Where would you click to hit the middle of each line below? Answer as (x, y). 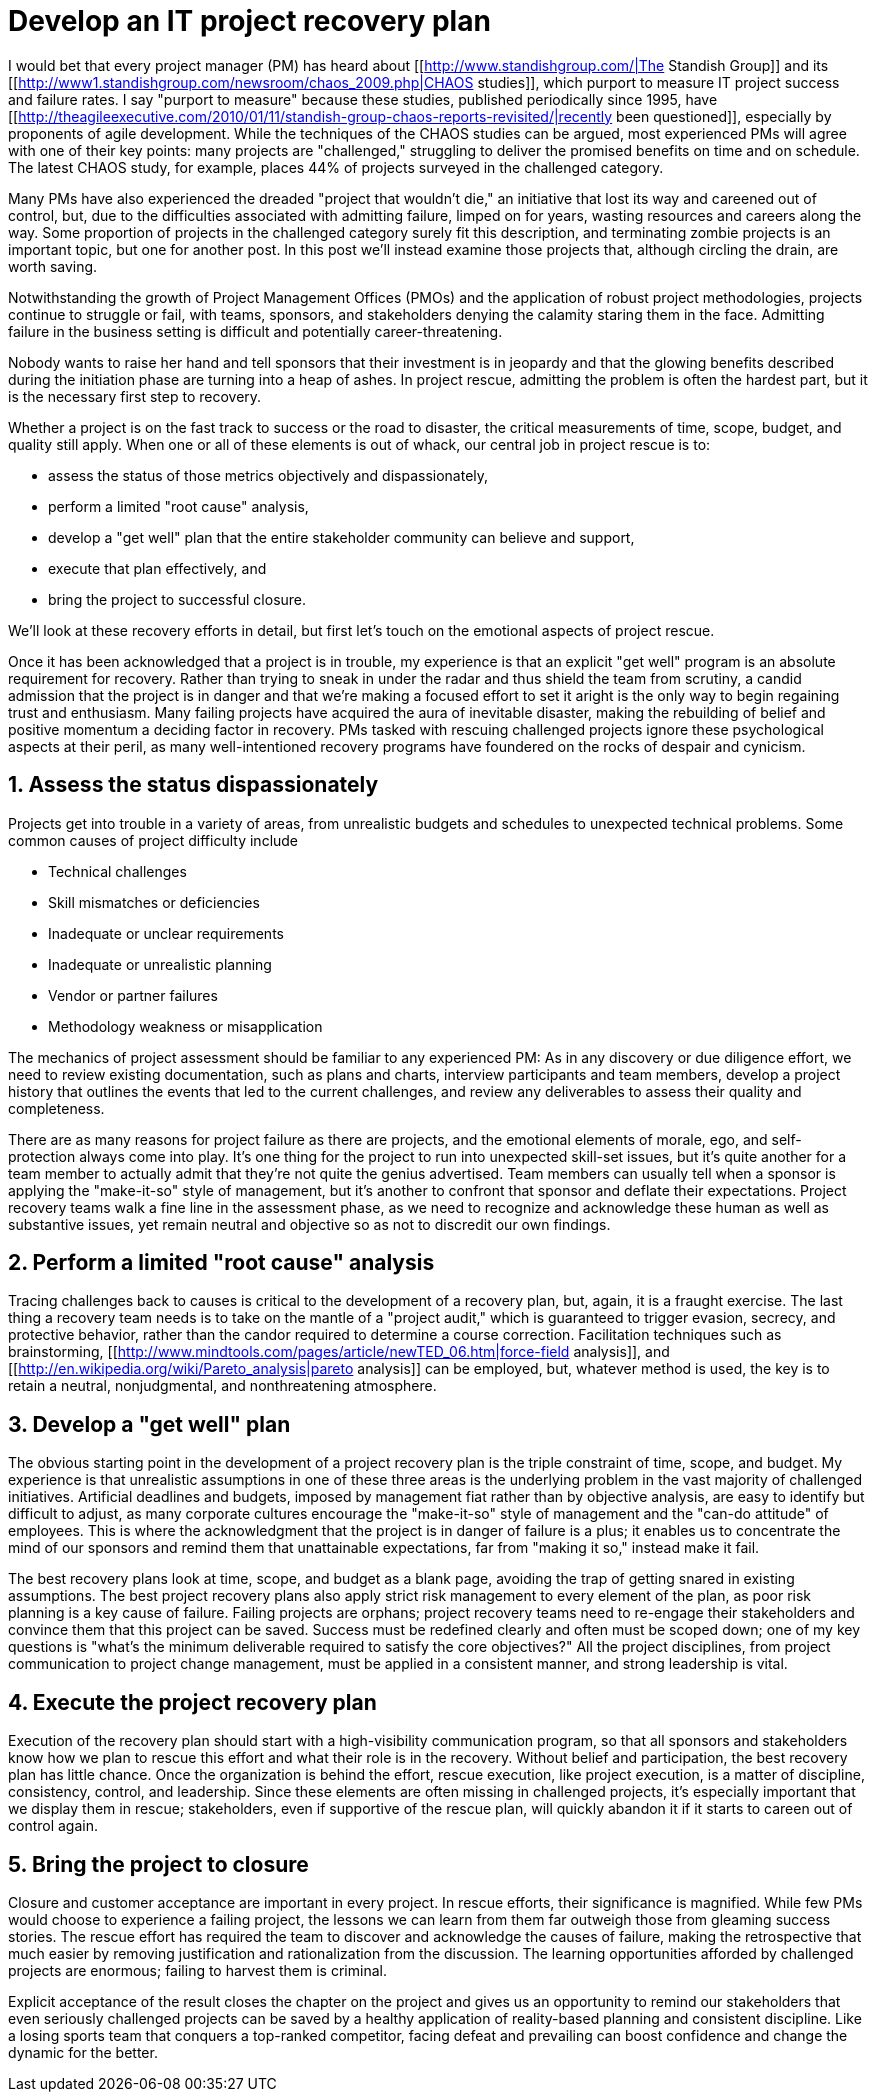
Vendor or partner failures (133, 995)
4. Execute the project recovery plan (192, 1702)
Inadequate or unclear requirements (166, 933)
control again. (53, 1826)
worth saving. (53, 266)
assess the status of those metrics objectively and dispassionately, (268, 475)
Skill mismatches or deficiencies (154, 902)
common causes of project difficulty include (153, 840)
